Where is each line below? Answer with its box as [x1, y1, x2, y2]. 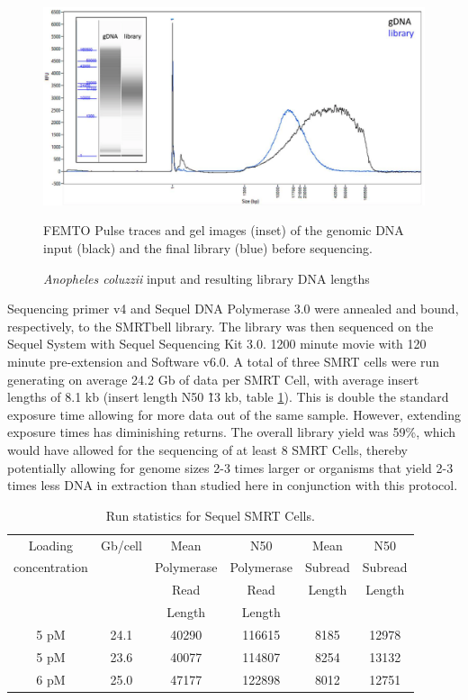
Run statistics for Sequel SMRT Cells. [105, 505, 315, 524]
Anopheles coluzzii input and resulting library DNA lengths [43, 268, 370, 287]
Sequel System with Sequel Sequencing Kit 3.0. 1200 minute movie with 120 [7, 334, 427, 353]
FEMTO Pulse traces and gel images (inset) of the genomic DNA [43, 221, 404, 240]
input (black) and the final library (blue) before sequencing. [43, 239, 373, 258]
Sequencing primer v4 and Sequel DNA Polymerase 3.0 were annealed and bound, [7, 299, 459, 318]
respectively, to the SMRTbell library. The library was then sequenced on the [7, 316, 434, 335]
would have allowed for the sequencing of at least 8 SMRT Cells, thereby [7, 440, 408, 459]
